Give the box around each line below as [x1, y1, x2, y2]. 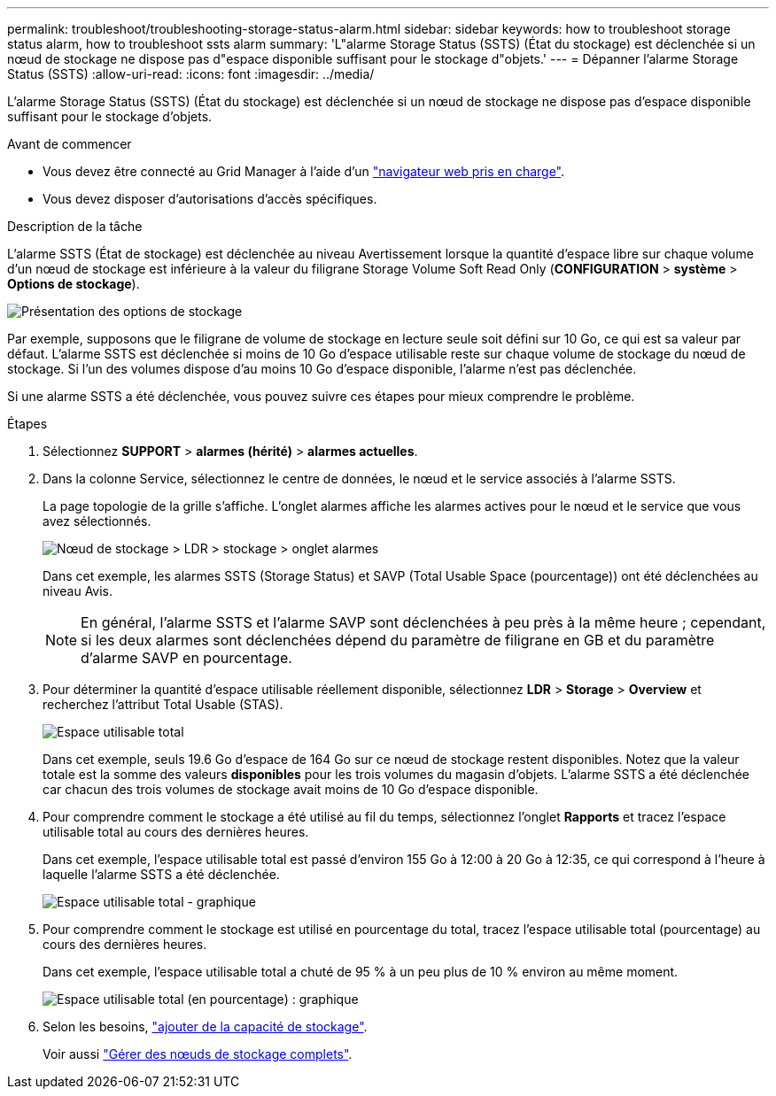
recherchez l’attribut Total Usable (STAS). [43, 697, 283, 712]
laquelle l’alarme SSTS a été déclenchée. [43, 867, 280, 882]
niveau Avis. [43, 583, 113, 598]
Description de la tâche [7, 219, 143, 234]
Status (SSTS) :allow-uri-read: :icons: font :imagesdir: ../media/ [7, 66, 375, 81]
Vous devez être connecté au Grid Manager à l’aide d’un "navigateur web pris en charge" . [43, 164, 565, 179]
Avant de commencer [7, 136, 132, 151]
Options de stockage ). [7, 276, 140, 291]
